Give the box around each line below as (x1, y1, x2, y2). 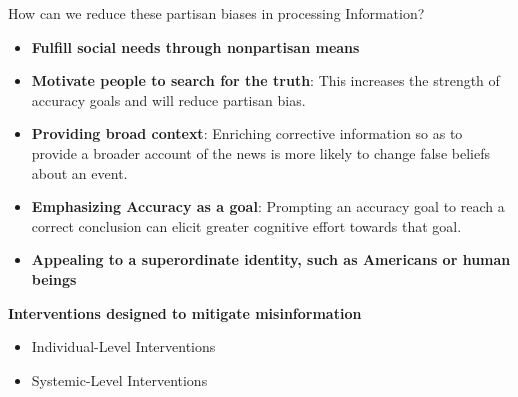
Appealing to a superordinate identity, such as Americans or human (31, 249, 511, 270)
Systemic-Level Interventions (31, 369, 208, 390)
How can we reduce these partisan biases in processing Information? (8, 3, 425, 23)
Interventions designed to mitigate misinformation (8, 302, 362, 323)
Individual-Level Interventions (31, 336, 216, 357)
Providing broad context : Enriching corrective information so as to (31, 123, 463, 144)
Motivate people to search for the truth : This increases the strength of (31, 70, 500, 91)
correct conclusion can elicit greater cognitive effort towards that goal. (31, 215, 462, 236)
